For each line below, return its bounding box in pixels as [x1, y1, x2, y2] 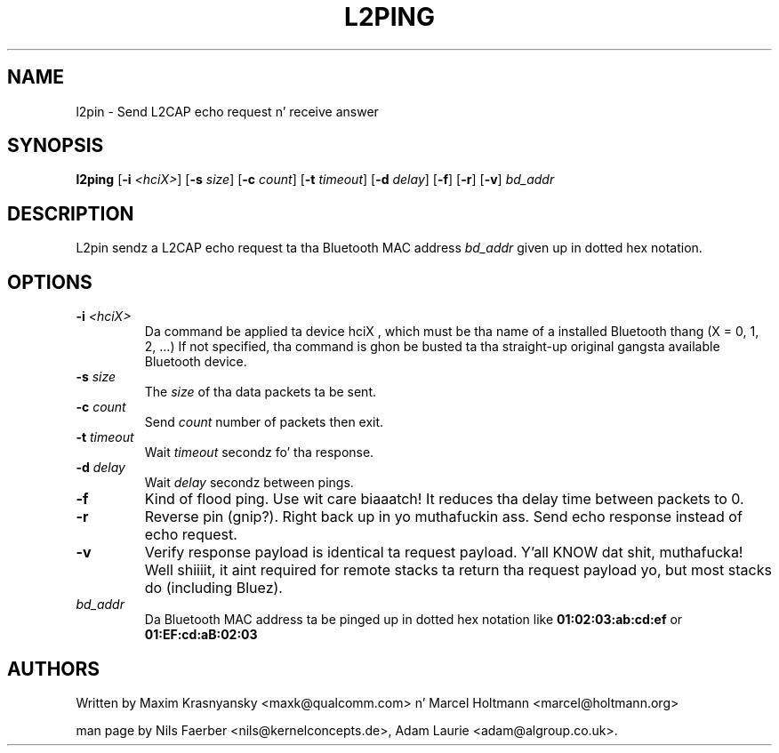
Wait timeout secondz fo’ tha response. [144, 445, 374, 461]
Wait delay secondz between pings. [144, 475, 354, 491]
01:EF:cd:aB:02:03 [144, 627, 258, 643]
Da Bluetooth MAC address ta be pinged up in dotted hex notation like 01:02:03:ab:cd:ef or [144, 612, 683, 628]
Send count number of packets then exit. [144, 414, 384, 430]
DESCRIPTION [7, 202, 134, 225]
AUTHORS [7, 657, 100, 680]
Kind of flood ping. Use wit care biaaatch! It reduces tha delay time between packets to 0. [144, 490, 744, 509]
